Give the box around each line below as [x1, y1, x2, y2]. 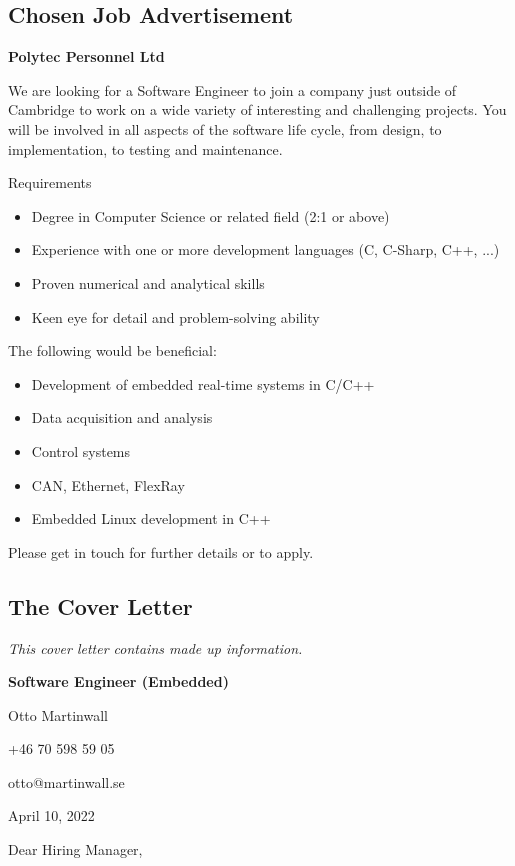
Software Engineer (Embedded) [8, 671, 229, 692]
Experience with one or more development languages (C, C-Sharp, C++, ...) [31, 239, 500, 260]
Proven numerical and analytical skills [31, 272, 265, 293]
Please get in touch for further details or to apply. [8, 541, 314, 562]
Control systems [31, 440, 131, 461]
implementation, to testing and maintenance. [8, 138, 283, 159]
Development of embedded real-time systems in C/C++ [31, 373, 375, 394]
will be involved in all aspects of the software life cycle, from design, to [8, 118, 442, 139]
